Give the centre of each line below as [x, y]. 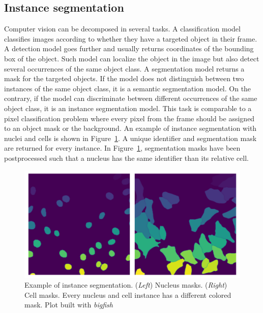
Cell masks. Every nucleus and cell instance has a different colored [128, 294]
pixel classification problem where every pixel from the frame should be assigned [129, 118]
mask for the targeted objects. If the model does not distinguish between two [124, 78]
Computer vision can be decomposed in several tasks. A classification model [122, 29]
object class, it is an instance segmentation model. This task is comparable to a [128, 108]
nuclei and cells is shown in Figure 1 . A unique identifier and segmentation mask [130, 138]
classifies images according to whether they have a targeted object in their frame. [131, 38]
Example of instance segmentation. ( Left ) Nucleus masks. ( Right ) [126, 285]
